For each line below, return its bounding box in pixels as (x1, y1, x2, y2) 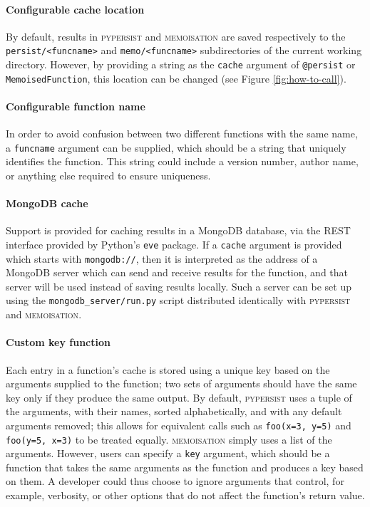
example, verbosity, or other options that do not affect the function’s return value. (6, 488, 365, 503)
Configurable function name (6, 98, 145, 113)
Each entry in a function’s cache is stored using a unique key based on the (6, 362, 330, 377)
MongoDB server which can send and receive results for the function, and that (6, 265, 349, 280)
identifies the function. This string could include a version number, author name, (6, 154, 359, 169)
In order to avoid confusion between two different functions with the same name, (6, 126, 358, 141)
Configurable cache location (6, 1, 145, 16)
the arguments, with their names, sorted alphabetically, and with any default (6, 404, 342, 419)
